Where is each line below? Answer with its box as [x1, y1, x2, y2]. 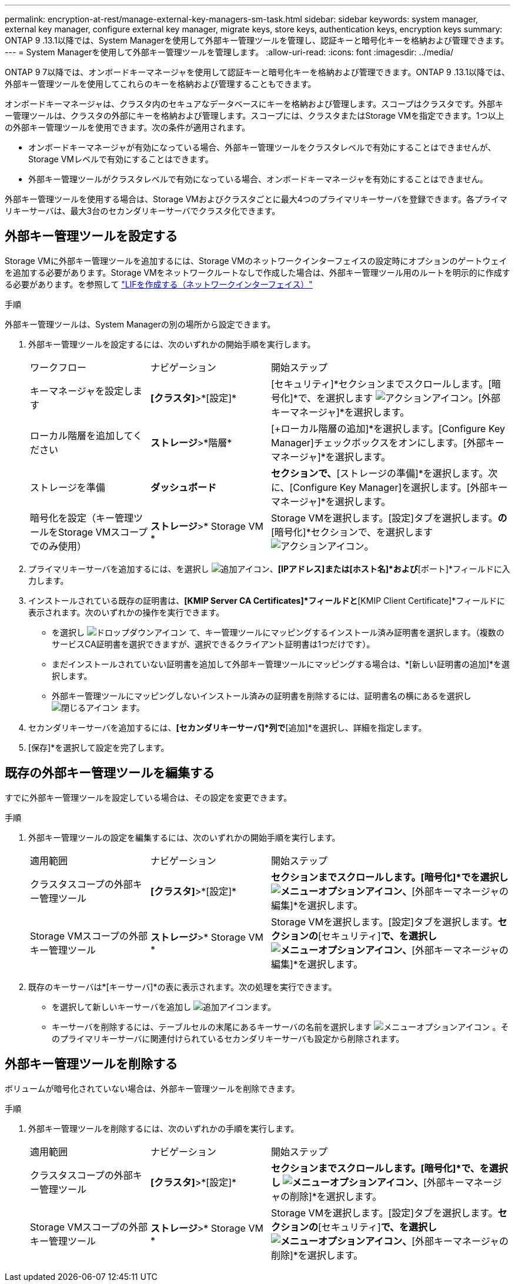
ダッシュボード [151, 481, 217, 493]
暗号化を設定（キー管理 [30, 511, 134, 524]
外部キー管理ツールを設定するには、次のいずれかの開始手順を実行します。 [28, 339, 316, 349]
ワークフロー [30, 361, 87, 373]
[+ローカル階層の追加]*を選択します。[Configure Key [271, 422, 506, 434]
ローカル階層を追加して [30, 429, 133, 442]
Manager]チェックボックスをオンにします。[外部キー [271, 436, 504, 449]
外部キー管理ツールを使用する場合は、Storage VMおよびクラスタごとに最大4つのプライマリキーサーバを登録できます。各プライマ [5, 194, 507, 204]
